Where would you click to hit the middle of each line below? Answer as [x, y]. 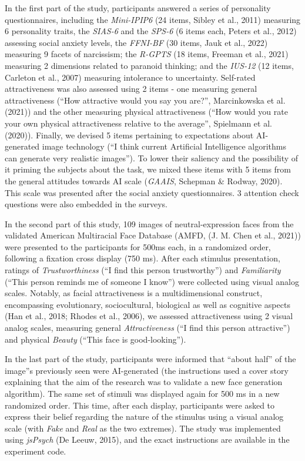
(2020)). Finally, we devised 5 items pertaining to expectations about [129, 135]
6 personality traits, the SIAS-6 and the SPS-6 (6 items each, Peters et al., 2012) [151, 31]
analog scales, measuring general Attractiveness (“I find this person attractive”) [148, 328]
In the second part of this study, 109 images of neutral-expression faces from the [149, 223]
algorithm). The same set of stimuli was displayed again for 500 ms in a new [142, 393]
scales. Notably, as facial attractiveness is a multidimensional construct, [134, 293]
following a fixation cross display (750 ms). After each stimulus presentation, [143, 258]
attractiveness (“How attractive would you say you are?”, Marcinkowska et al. [145, 100]
